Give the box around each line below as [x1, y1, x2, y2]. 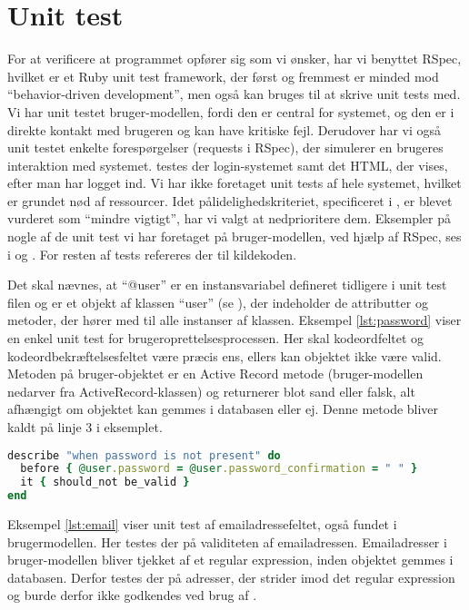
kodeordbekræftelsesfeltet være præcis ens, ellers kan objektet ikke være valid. [7, 346, 442, 365]
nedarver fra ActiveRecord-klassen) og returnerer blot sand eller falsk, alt [7, 381, 415, 400]
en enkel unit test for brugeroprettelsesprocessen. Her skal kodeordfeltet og [7, 329, 424, 348]
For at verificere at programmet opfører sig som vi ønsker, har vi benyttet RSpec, [7, 49, 462, 68]
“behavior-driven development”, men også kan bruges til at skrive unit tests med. [7, 84, 461, 103]
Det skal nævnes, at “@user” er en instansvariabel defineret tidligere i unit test [7, 275, 447, 294]
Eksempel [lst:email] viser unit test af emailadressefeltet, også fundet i [7, 515, 397, 534]
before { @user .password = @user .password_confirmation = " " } [20, 462, 418, 476]
